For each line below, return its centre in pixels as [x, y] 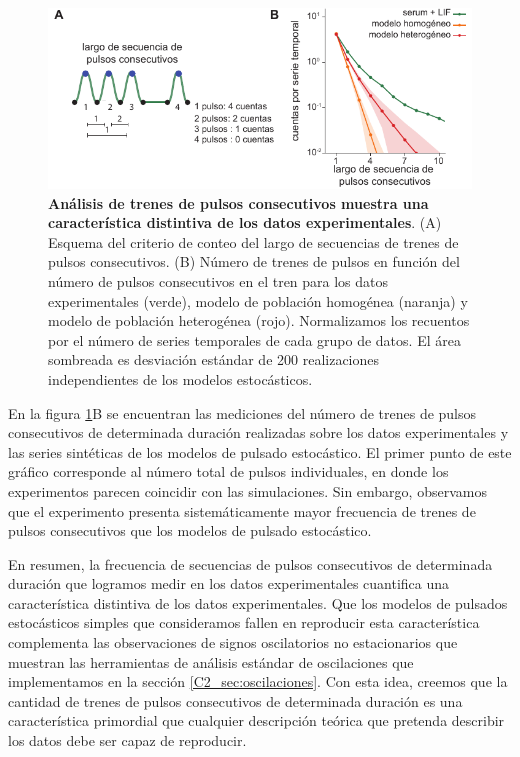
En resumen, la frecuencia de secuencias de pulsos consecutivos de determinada [250, 563]
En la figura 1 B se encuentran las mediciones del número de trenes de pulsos [242, 412]
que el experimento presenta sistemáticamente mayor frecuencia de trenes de [242, 510]
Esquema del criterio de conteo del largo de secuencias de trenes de [253, 241]
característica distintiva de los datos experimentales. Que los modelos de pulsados [258, 602]
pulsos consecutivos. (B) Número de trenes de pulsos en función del [254, 261]
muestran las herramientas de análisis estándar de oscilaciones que [211, 661]
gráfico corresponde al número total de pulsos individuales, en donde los [228, 471]
